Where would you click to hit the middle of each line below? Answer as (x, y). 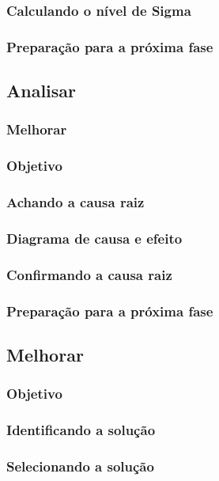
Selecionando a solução (80, 466)
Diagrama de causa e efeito (94, 238)
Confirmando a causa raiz (89, 274)
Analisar (42, 91)
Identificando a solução (81, 430)
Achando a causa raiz (76, 202)
